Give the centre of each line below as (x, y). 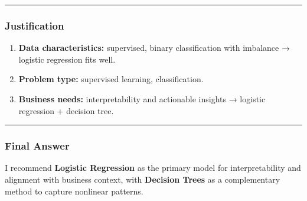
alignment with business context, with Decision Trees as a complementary (143, 179)
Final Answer (37, 146)
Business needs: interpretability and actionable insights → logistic (142, 99)
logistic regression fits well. (67, 59)
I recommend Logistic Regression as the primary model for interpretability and (153, 168)
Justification (35, 25)
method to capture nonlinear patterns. (74, 191)
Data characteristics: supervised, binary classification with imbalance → (154, 48)
